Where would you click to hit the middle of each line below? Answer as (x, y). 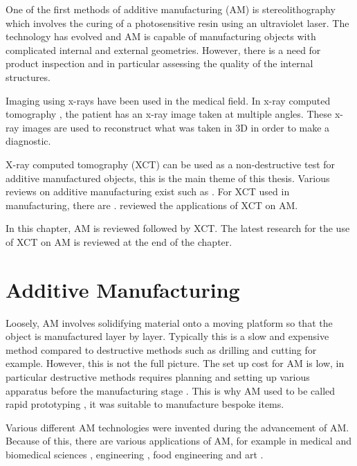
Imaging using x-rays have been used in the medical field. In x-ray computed (168, 100)
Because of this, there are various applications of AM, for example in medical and (178, 441)
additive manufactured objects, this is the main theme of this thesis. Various (168, 178)
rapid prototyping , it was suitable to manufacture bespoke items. (145, 404)
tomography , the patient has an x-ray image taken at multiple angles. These (169, 114)
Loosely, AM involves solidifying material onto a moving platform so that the (169, 322)
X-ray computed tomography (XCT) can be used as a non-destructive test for (171, 164)
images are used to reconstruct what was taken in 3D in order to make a (176, 127)
